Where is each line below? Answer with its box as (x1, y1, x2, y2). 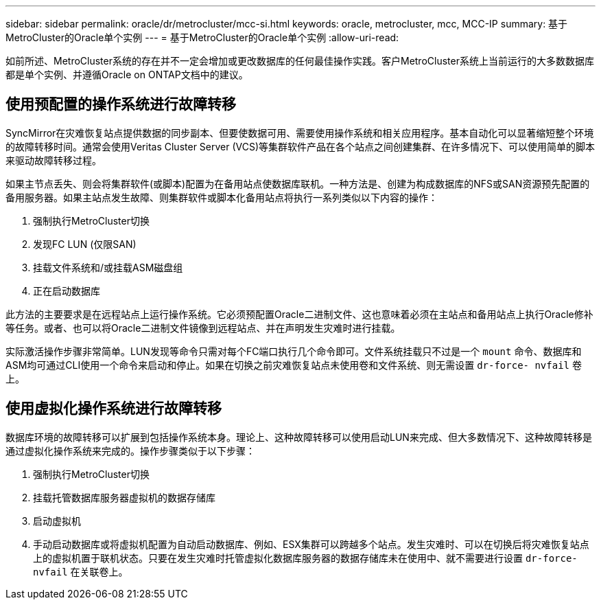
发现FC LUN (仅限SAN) (33, 238, 137, 250)
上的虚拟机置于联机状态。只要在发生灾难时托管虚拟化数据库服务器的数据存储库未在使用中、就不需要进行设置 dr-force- (33, 551, 578, 564)
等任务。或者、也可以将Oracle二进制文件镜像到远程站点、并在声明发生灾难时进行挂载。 (5, 321, 401, 334)
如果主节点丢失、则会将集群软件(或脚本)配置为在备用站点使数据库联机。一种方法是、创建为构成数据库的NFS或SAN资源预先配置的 (5, 177, 590, 190)
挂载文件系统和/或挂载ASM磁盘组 (33, 261, 183, 273)
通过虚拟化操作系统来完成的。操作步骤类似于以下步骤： (5, 444, 255, 457)
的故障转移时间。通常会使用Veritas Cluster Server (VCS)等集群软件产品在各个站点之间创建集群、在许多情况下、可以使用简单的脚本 (5, 140, 596, 152)
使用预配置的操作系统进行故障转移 (5, 95, 236, 113)
